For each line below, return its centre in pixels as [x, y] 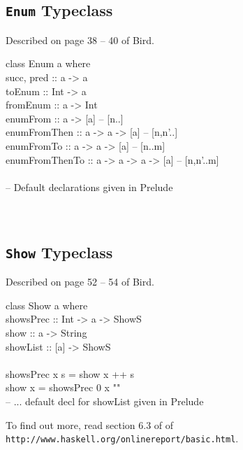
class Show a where [47, 305]
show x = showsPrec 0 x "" [63, 387]
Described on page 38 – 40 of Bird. [80, 40]
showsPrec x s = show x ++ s [70, 373]
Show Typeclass [59, 252]
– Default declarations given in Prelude [89, 187]
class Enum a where [48, 63]
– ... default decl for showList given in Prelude [105, 401]
